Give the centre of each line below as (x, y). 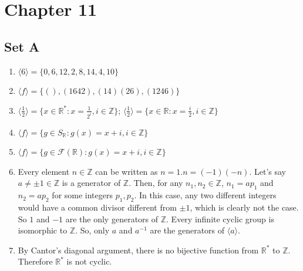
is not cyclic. (89, 261)
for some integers (83, 195)
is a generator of (91, 183)
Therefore (35, 261)
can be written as (127, 171)
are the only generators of (112, 219)
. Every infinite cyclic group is (220, 219)
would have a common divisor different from (97, 207)
